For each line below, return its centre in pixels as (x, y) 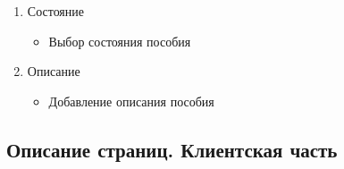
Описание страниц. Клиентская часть (172, 149)
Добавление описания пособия (131, 101)
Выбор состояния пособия (120, 41)
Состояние (56, 11)
